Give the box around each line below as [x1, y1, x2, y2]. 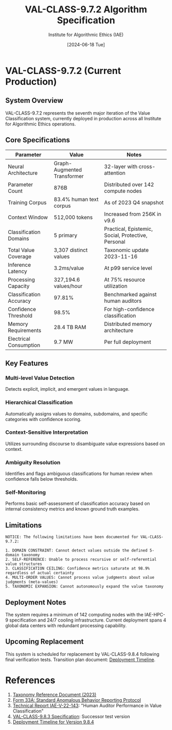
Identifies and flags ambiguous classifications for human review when [5, 470, 153, 477]
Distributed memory [104, 320, 152, 327]
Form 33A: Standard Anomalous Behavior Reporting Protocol [12, 697, 141, 703]
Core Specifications [5, 136, 70, 144]
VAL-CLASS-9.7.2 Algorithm [25, 4, 147, 15]
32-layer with [104, 163, 138, 170]
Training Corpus [8, 199, 47, 206]
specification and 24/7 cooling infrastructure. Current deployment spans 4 [9, 617, 166, 623]
